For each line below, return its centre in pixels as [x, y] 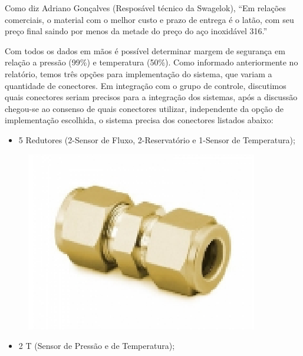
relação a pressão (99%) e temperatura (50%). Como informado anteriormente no [151, 62]
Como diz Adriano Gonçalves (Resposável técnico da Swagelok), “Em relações [145, 8]
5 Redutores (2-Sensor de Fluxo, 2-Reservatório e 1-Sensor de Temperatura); [157, 139]
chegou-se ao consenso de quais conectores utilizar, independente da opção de [144, 108]
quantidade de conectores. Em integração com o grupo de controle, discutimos [146, 85]
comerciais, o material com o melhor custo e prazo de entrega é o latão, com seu [149, 19]
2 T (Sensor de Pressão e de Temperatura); [97, 346]
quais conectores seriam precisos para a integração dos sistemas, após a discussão [151, 97]
